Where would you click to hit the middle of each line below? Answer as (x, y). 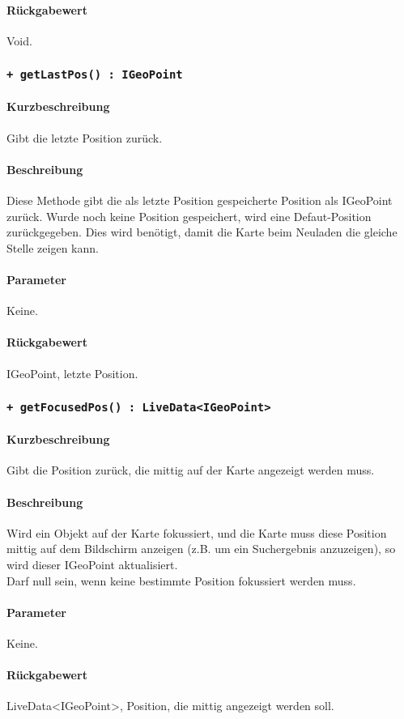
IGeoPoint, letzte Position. (72, 373)
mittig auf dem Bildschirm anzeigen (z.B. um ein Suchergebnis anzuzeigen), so (201, 549)
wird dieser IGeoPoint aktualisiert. (92, 564)
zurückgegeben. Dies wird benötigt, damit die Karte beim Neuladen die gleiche (202, 232)
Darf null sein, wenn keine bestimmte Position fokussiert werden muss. (181, 580)
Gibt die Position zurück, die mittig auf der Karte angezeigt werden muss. (191, 470)
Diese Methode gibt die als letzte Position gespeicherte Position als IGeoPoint (200, 200)
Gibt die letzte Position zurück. (85, 137)
